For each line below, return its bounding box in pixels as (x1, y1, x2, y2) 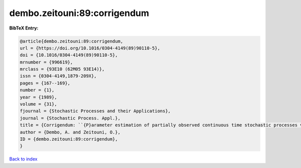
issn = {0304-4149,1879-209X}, (20, 73, 97, 79)
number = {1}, (20, 87, 55, 93)
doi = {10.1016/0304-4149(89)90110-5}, (20, 52, 118, 58)
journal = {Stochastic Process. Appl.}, (20, 115, 120, 121)
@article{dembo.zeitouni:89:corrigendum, (20, 38, 123, 44)
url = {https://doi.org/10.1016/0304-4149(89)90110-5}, (20, 45, 161, 51)
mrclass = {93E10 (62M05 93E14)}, (20, 66, 105, 72)
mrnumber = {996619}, (20, 59, 73, 65)
